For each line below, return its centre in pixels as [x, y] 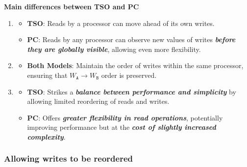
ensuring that [47, 75]
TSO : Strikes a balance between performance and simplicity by [132, 91]
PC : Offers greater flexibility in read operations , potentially [125, 117]
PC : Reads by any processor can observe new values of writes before [131, 39]
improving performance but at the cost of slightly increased [122, 127]
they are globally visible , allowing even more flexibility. [114, 49]
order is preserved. [129, 75]
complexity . [46, 136]
